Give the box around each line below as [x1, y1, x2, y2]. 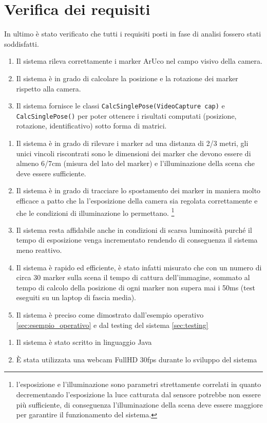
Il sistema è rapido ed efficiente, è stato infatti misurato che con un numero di [16, 262, 262, 272]
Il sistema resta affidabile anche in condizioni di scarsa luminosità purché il [16, 224, 252, 235]
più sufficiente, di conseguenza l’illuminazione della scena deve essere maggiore [16, 399, 263, 410]
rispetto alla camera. [16, 83, 81, 94]
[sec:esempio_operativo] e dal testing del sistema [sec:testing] [16, 319, 208, 330]
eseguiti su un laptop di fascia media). [16, 292, 136, 303]
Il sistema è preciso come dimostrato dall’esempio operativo [16, 309, 204, 320]
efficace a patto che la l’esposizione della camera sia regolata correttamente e [16, 195, 258, 206]
